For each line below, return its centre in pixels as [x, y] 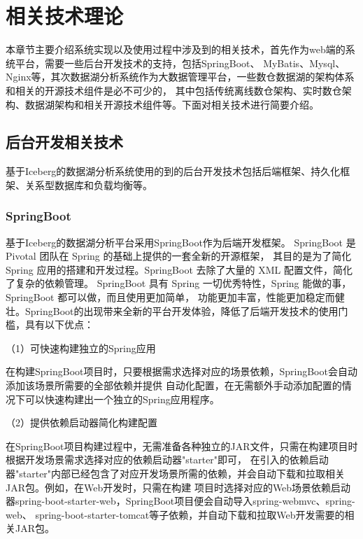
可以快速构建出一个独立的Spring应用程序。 [122, 399]
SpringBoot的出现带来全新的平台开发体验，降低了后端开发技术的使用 [181, 310]
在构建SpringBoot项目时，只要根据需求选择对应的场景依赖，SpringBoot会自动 [181, 371]
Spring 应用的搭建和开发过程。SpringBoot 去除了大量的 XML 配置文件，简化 [179, 269]
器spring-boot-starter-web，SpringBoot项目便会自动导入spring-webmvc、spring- [180, 501]
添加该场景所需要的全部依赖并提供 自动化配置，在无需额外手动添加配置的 [174, 385]
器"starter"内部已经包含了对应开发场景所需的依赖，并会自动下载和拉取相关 [176, 474]
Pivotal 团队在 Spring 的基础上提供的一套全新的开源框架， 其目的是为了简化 [179, 256]
